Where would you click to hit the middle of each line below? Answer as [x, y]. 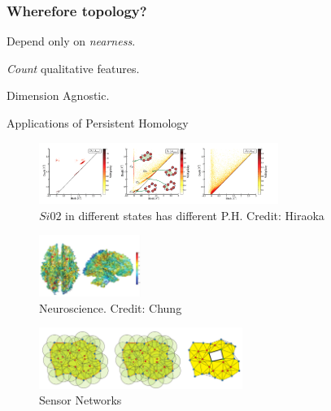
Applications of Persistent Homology [98, 123]
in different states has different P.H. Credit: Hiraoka [195, 215]
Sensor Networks [81, 400]
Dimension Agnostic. [58, 95]
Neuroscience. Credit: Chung [111, 307]
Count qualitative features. [73, 68]
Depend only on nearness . [71, 41]
